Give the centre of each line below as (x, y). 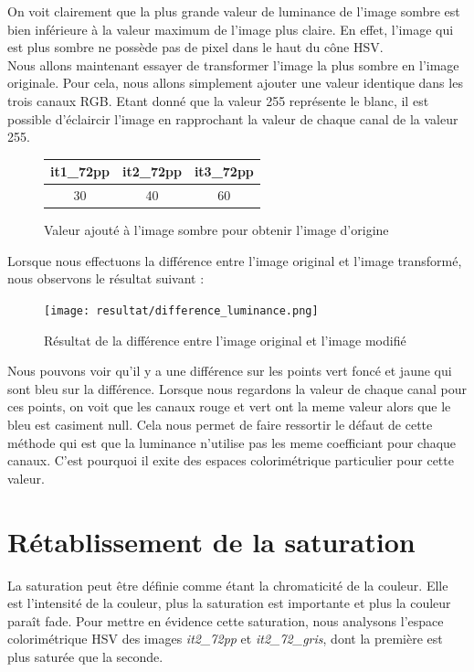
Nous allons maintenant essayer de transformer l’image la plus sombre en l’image (233, 64)
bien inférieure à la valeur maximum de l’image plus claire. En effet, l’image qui (231, 29)
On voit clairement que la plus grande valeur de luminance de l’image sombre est (234, 11)
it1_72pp (80, 171)
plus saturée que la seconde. (85, 656)
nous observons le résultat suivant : (106, 278)
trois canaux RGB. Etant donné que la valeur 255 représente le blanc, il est (218, 100)
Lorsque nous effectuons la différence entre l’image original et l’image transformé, (235, 260)
